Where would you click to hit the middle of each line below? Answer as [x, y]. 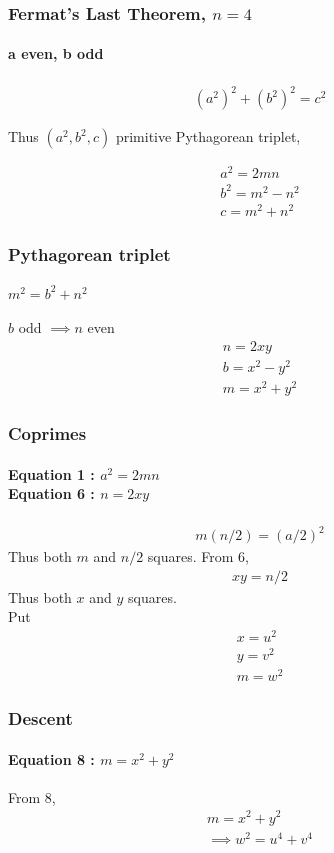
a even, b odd [56, 53]
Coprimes [47, 433]
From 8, [32, 796]
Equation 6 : [51, 493]
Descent [40, 718]
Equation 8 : [51, 758]
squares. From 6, [198, 556]
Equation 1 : [51, 473]
